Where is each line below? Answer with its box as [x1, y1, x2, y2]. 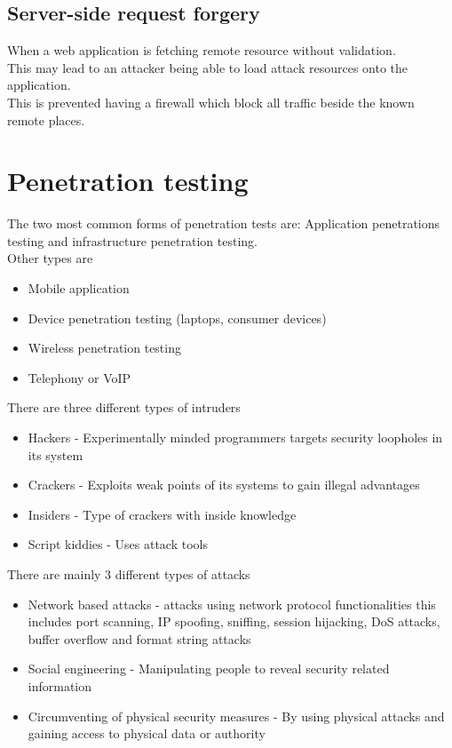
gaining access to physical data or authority [28, 724, 266, 743]
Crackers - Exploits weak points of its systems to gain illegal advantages [28, 475, 420, 494]
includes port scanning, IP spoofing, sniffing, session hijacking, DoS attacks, [28, 612, 440, 631]
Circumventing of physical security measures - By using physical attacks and [28, 706, 445, 725]
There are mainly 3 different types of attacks [7, 565, 250, 584]
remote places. [7, 110, 85, 129]
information [28, 676, 92, 695]
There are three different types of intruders [7, 398, 241, 417]
